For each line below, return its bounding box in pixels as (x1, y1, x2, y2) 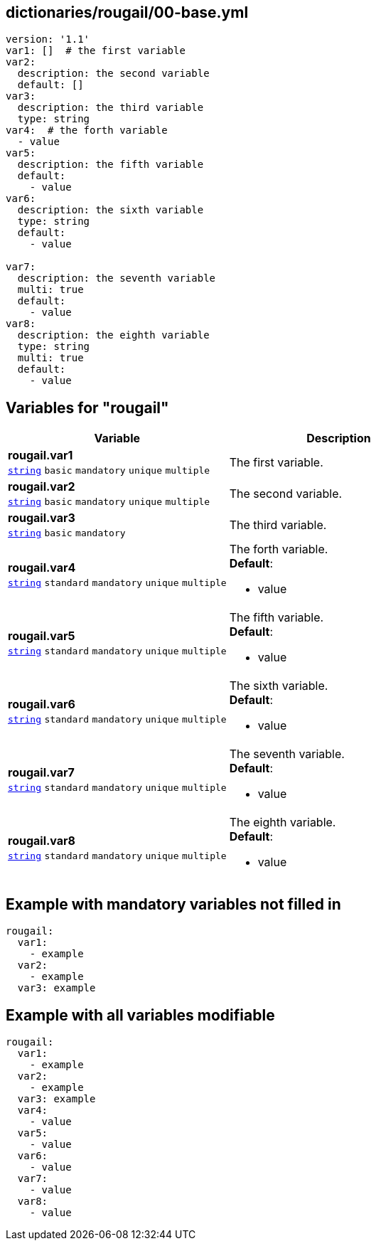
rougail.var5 (8, 629, 75, 644)
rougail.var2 (8, 479, 75, 494)
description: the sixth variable (17, 204, 204, 216)
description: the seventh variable (17, 272, 216, 284)
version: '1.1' (6, 33, 90, 46)
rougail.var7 (8, 765, 75, 780)
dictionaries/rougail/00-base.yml (6, 4, 249, 21)
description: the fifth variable (17, 159, 204, 171)
